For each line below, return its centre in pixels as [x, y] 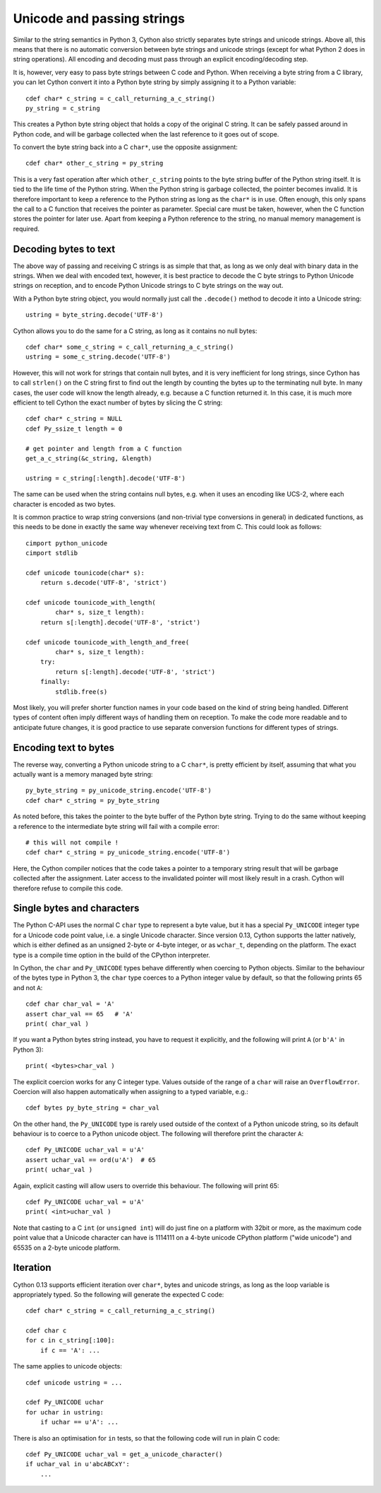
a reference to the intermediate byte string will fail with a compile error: [116, 826]
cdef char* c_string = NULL [74, 419]
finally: [55, 682]
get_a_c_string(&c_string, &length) [89, 458]
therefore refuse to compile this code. [68, 888]
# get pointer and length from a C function [104, 448]
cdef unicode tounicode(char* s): [85, 573]
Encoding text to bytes [64, 747]
